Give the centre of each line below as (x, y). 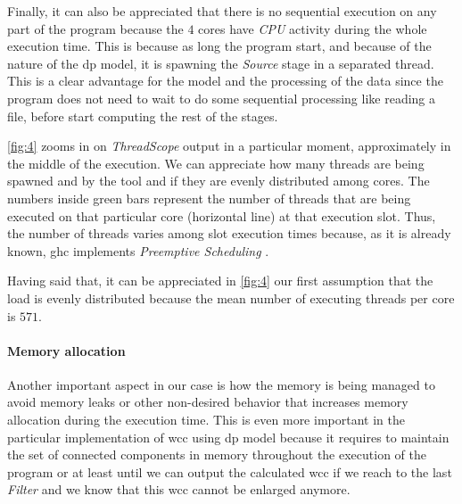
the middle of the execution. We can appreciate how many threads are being (216, 163)
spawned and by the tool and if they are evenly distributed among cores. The (219, 181)
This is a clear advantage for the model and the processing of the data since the (225, 81)
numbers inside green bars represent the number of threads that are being (209, 198)
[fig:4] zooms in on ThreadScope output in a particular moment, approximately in (229, 146)
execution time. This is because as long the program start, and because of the (219, 46)
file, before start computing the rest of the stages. (143, 116)
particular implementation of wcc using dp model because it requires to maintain (228, 437)
